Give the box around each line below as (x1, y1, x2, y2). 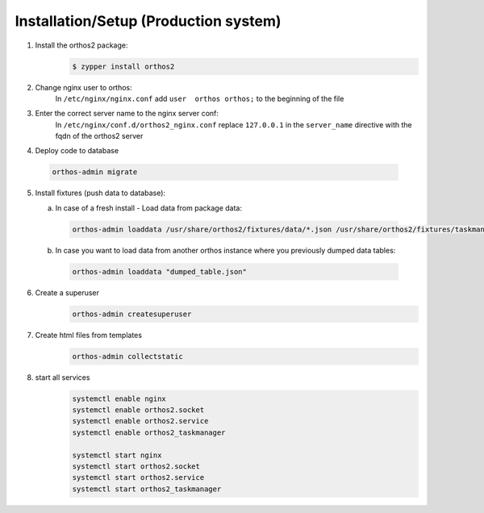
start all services (35, 372, 90, 382)
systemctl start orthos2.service (72, 473, 205, 482)
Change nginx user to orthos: (35, 82, 132, 92)
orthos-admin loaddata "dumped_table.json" (72, 267, 248, 276)
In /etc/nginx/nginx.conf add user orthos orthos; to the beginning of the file (55, 94, 344, 103)
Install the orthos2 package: (35, 40, 128, 50)
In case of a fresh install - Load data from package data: (55, 202, 242, 213)
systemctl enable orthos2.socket (72, 406, 205, 415)
